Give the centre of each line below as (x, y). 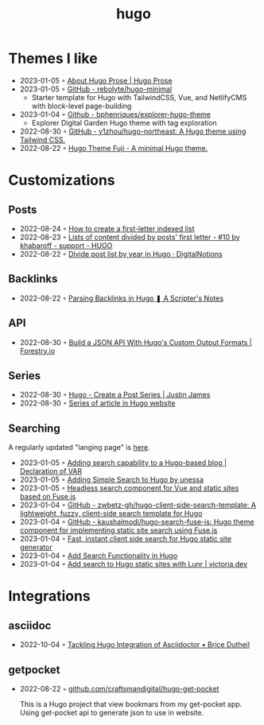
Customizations (62, 180)
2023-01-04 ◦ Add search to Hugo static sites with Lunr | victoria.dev (134, 564)
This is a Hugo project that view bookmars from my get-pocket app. (131, 704)
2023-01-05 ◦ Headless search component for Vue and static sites (129, 488)
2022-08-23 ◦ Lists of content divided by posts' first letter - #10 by (130, 237)
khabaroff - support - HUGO (66, 245)
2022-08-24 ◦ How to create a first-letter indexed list (107, 228)
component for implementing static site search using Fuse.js (118, 530)
